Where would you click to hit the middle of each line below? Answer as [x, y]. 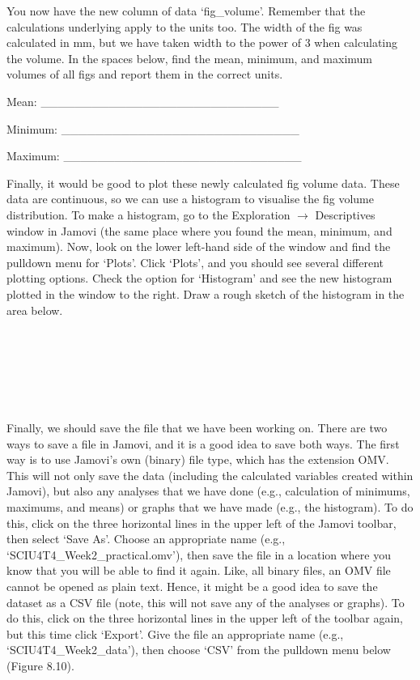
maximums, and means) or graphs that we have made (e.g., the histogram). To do [210, 507]
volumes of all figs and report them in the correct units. [145, 74]
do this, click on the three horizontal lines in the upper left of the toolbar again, [205, 618]
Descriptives [345, 214]
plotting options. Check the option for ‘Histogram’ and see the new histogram [199, 278]
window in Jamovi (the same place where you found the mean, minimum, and [199, 230]
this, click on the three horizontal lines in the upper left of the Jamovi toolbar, [202, 523]
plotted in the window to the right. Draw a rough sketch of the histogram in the [206, 293]
